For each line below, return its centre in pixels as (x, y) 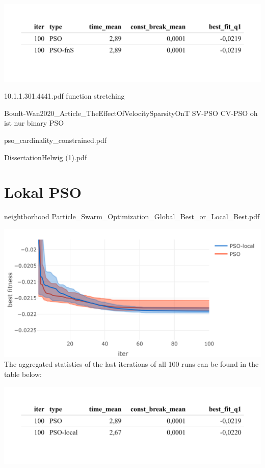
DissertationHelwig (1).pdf (46, 157)
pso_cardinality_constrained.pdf (55, 140)
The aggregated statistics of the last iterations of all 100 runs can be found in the (131, 364)
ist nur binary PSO (34, 123)
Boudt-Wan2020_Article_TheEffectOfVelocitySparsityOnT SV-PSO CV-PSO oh (131, 113)
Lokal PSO (43, 192)
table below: (23, 374)
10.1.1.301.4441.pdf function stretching (64, 96)
